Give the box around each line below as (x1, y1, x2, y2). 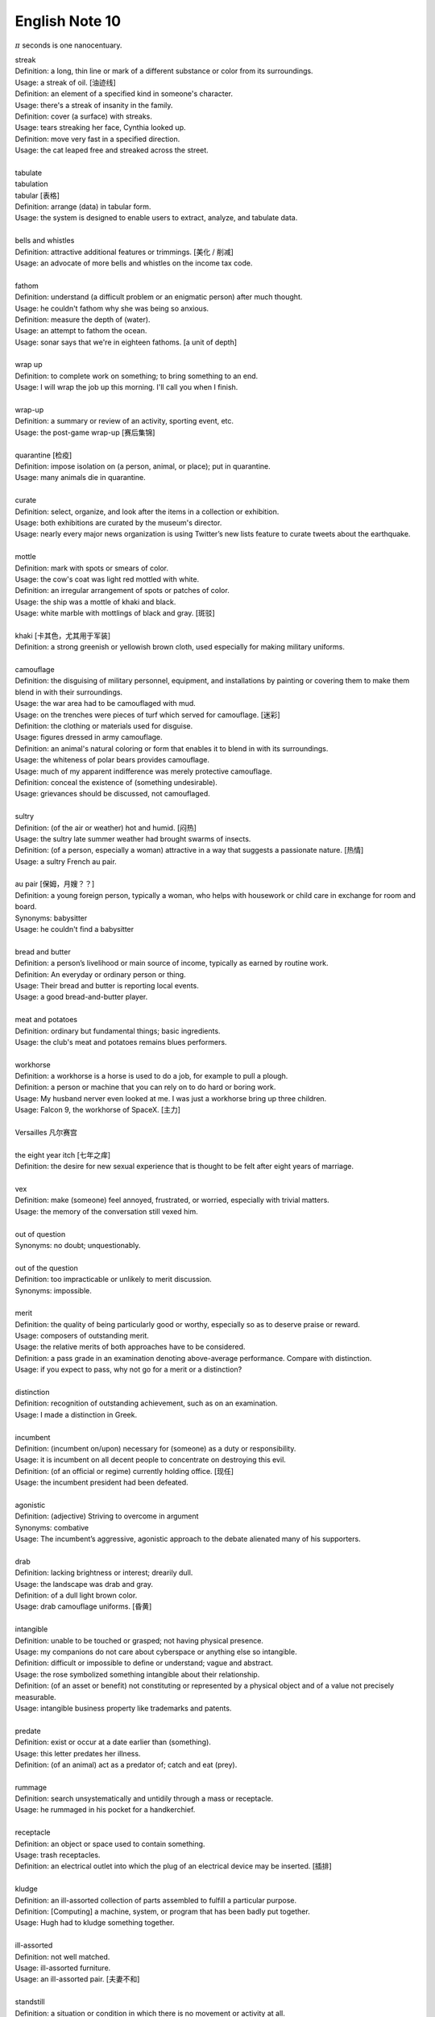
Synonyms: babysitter (14, 912, 88, 923)
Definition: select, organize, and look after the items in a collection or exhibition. (14, 507, 280, 516)
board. (14, 902, 37, 912)
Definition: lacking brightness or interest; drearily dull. (14, 1568, 193, 1577)
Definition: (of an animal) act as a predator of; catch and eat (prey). (14, 1760, 238, 1769)
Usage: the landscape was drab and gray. (14, 1579, 153, 1589)
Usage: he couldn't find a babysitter (14, 925, 135, 934)
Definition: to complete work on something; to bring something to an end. (14, 371, 259, 381)
